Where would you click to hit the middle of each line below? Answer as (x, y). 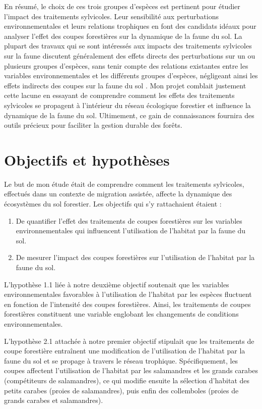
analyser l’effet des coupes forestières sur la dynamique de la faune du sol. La (123, 36)
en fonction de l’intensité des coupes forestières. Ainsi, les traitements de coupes (127, 304)
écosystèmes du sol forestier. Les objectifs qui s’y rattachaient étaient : (113, 204)
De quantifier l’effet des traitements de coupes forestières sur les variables (129, 220)
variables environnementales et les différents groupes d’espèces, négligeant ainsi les (131, 75)
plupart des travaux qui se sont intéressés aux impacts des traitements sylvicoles (128, 46)
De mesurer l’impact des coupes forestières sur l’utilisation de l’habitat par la (135, 257)
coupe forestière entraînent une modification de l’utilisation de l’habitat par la (125, 351)
